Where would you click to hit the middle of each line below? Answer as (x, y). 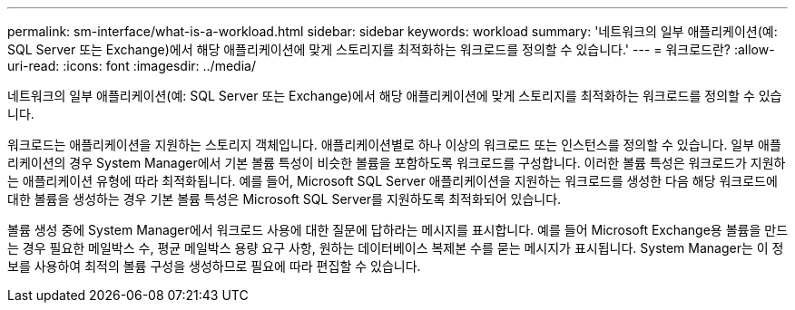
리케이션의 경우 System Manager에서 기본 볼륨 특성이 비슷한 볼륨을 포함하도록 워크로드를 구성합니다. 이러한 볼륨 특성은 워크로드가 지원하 (397, 163)
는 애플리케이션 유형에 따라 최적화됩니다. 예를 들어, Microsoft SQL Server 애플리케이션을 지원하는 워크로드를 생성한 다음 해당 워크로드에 (393, 181)
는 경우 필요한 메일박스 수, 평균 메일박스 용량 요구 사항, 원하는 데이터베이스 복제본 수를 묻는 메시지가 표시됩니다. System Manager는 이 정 (396, 248)
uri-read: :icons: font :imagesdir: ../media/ (132, 66)
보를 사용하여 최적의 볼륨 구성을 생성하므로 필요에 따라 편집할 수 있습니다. (214, 266)
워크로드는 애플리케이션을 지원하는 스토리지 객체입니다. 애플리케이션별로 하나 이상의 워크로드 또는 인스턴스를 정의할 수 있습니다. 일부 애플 (394, 145)
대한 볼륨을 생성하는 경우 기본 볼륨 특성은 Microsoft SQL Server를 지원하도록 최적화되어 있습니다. (285, 199)
